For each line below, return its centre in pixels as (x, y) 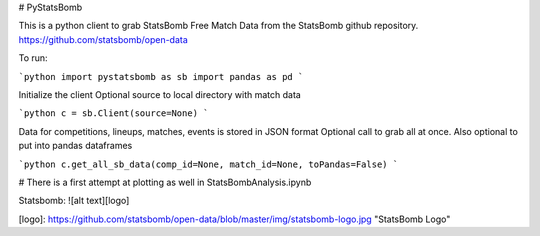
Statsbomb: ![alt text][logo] (74, 201)
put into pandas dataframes (75, 146)
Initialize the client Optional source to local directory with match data (160, 94)
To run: (33, 58)
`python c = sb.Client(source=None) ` (113, 113)
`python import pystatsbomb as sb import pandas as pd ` (161, 76)
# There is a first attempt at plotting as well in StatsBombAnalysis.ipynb (165, 182)
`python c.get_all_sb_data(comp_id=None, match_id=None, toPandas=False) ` (208, 164)
